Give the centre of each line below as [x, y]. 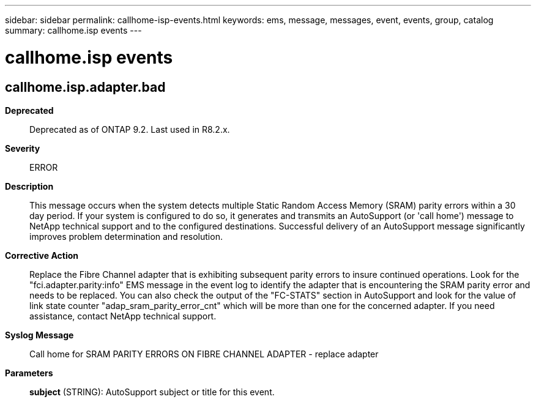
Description [29, 186]
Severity [23, 148]
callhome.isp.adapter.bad [85, 87]
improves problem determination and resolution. [126, 236]
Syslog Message [39, 335]
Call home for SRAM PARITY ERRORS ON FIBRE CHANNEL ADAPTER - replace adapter [204, 354]
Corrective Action [42, 255]
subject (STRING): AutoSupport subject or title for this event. [152, 392]
